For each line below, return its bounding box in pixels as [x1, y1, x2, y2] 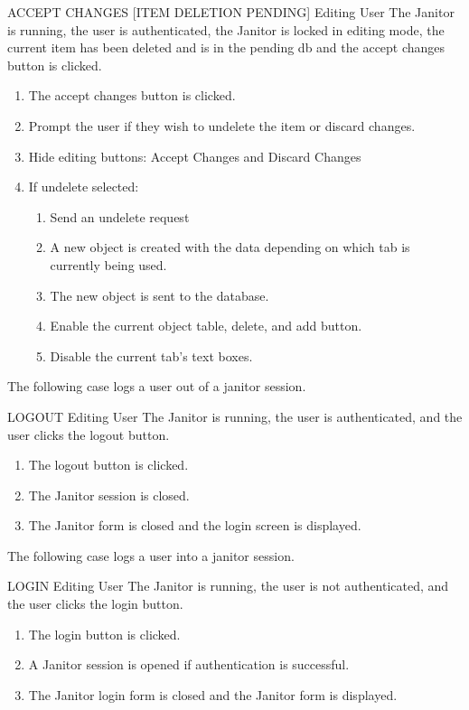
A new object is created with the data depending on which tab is [50, 238, 410, 257]
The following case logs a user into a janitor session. [7, 546, 295, 565]
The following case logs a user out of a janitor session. [7, 377, 306, 396]
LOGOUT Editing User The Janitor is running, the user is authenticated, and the [7, 406, 463, 425]
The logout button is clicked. [28, 455, 189, 474]
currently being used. [50, 255, 167, 274]
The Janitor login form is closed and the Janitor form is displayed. [28, 685, 398, 704]
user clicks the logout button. [7, 425, 170, 444]
